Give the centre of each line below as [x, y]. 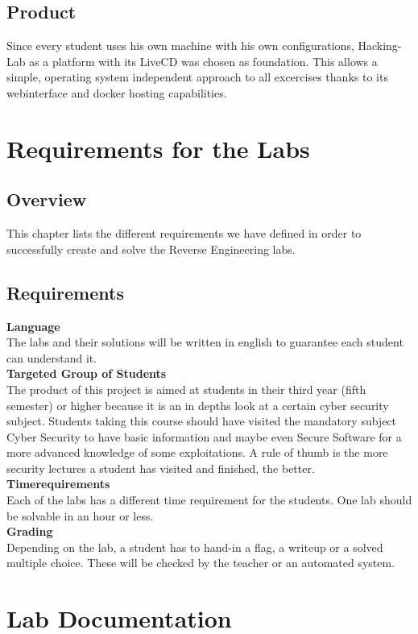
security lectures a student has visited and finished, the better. [161, 468]
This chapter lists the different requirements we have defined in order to [184, 233]
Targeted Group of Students [87, 373]
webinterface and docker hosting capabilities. [117, 92]
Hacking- [380, 46]
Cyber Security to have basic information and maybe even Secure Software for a [204, 436]
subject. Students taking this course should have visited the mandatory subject [202, 421]
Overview [47, 199]
